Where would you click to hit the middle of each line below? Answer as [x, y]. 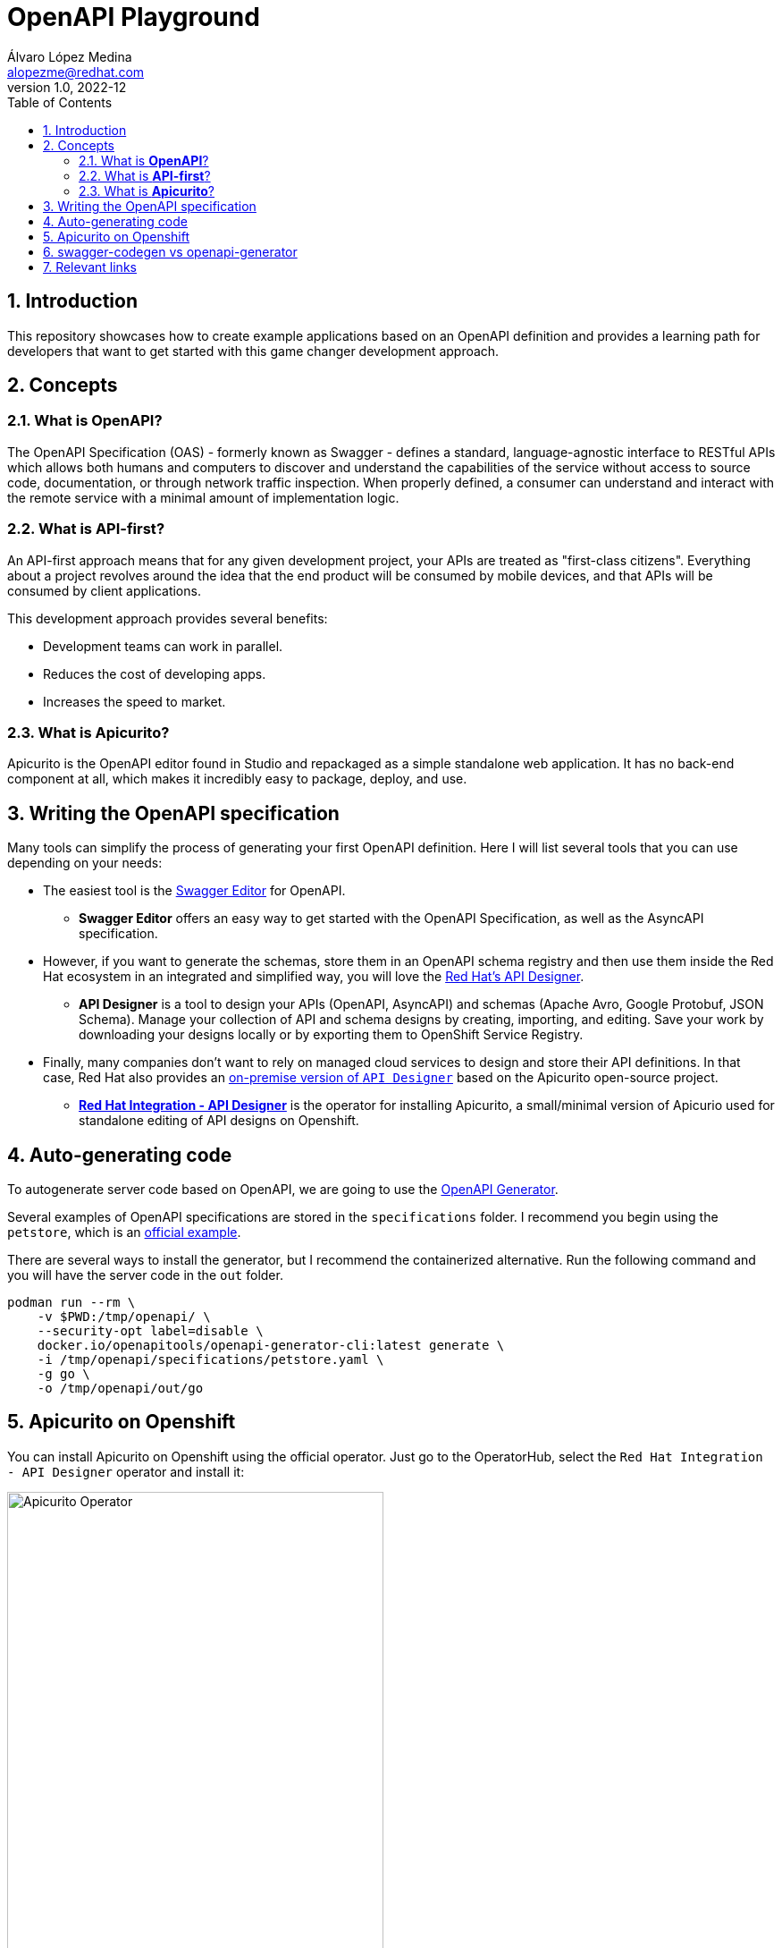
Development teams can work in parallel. [163, 646]
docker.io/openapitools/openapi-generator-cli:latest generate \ [271, 1345]
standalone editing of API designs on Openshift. [219, 1121]
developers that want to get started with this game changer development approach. [253, 351]
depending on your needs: [85, 863]
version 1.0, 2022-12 [67, 87]
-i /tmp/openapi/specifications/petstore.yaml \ [210, 1359]
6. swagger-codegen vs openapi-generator [170, 251]
